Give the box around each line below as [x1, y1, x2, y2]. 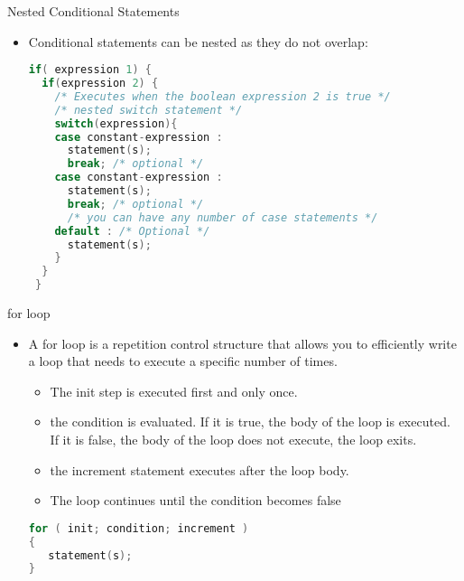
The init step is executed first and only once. [50, 381, 298, 400]
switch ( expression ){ [54, 117, 178, 130]
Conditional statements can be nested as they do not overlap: [28, 32, 368, 51]
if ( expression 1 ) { [28, 63, 152, 77]
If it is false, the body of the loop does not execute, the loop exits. [50, 430, 417, 449]
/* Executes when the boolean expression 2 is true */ [54, 89, 391, 103]
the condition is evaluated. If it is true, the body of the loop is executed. [50, 412, 450, 431]
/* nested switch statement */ [54, 103, 243, 117]
